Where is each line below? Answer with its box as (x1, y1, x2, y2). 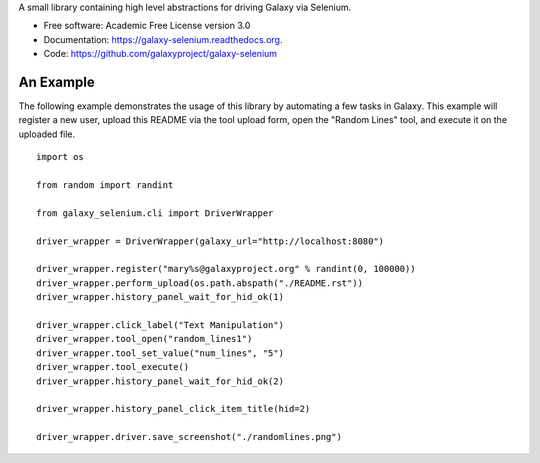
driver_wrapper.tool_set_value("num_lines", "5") (36, 347, 285, 359)
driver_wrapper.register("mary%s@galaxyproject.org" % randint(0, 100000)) (36, 263, 416, 275)
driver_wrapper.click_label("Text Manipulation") (36, 319, 285, 330)
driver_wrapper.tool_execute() (36, 361, 190, 373)
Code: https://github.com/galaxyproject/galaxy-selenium (43, 48, 278, 60)
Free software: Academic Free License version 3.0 (43, 20, 251, 32)
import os (36, 151, 84, 163)
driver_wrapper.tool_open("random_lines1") (36, 333, 253, 345)
